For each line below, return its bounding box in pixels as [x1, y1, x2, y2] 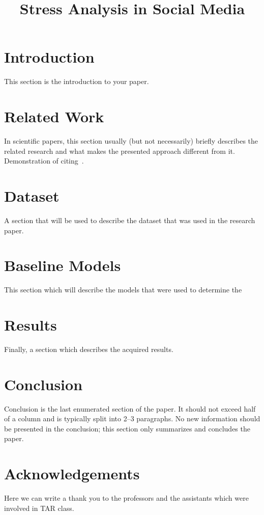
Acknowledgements [4, 463, 140, 484]
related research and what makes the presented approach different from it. [4, 145, 235, 156]
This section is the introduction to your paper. [4, 76, 149, 87]
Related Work [4, 106, 104, 127]
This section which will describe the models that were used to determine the [4, 284, 242, 295]
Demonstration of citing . [4, 155, 84, 166]
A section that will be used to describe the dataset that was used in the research [4, 214, 255, 225]
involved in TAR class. [4, 502, 74, 513]
